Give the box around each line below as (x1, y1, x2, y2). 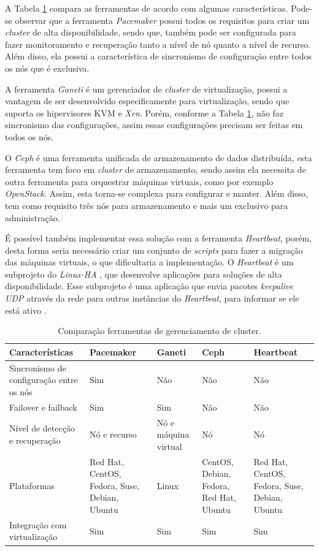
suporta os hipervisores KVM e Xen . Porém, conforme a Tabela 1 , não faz (5, 106, 283, 119)
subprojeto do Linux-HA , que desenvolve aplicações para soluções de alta (5, 267, 282, 280)
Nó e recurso (90, 428, 137, 441)
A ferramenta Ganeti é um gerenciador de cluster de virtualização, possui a (5, 82, 288, 95)
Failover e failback (9, 400, 77, 413)
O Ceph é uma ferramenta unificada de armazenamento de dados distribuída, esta (5, 151, 312, 164)
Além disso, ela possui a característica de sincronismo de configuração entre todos (5, 50, 312, 63)
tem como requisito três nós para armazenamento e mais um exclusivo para (5, 199, 288, 211)
